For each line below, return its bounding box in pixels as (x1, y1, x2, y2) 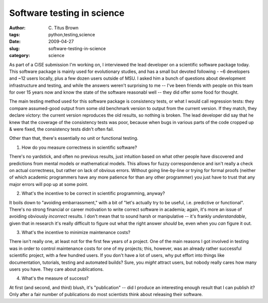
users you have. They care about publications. (9, 266, 104, 272)
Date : (9, 39, 21, 45)
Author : (9, 25, 26, 31)
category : (9, 53, 30, 59)
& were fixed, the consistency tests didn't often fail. (9, 126, 114, 132)
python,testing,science (48, 31, 95, 37)
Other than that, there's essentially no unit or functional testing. (9, 135, 138, 141)
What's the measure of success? (21, 275, 89, 281)
